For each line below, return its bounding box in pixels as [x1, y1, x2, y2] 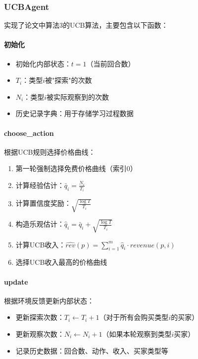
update [4, 276, 28, 287]
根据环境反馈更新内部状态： [4, 295, 94, 305]
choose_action [4, 127, 54, 138]
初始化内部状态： [15, 58, 71, 68]
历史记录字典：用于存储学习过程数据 [15, 108, 134, 119]
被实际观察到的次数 [47, 91, 109, 102]
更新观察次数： [15, 328, 64, 339]
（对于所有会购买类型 [99, 312, 169, 322]
